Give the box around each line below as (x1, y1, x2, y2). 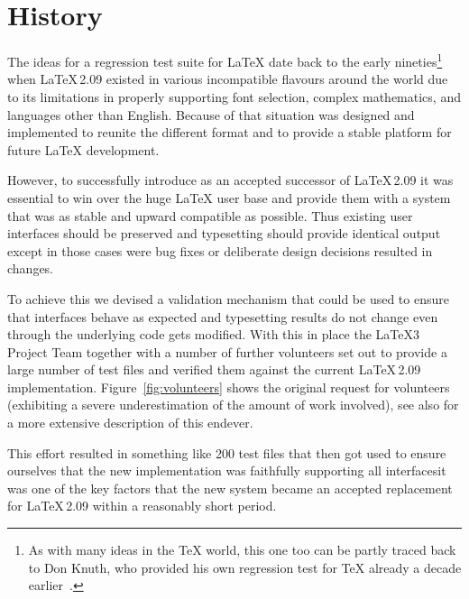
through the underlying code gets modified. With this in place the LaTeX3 (7, 325, 420, 344)
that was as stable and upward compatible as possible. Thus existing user (7, 206, 413, 225)
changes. (7, 259, 54, 278)
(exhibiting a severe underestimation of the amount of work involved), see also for (7, 395, 459, 414)
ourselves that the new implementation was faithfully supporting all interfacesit (7, 461, 446, 480)
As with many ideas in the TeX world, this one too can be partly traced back (28, 540, 456, 559)
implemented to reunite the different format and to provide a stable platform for (7, 123, 452, 142)
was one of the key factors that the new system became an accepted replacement (7, 478, 453, 497)
